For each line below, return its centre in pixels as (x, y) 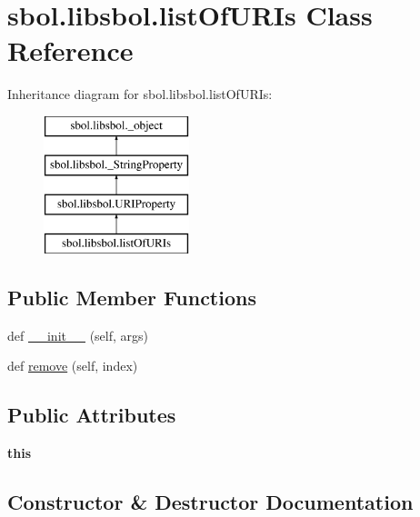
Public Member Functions (132, 298)
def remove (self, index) (73, 366)
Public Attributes (92, 415)
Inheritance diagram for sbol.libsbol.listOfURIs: (140, 94)
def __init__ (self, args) (78, 335)
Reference (70, 50)
